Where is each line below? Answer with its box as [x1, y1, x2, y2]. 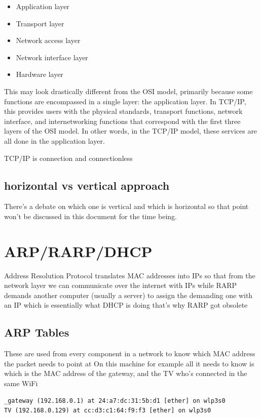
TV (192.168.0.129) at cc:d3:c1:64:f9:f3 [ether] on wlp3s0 [4, 407, 211, 414]
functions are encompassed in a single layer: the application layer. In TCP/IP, [4, 96, 246, 106]
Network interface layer [16, 52, 88, 62]
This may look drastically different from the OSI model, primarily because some [4, 86, 253, 96]
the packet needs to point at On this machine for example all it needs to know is [4, 358, 254, 368]
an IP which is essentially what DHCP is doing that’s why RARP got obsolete [4, 300, 248, 310]
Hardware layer [16, 69, 63, 79]
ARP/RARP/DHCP [4, 240, 153, 261]
